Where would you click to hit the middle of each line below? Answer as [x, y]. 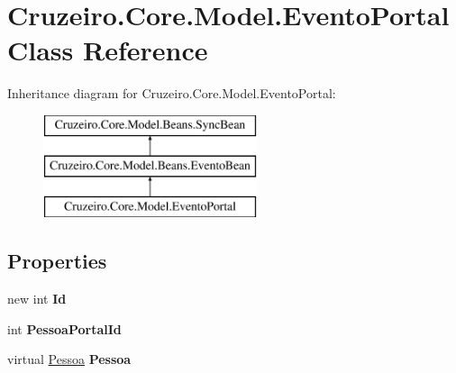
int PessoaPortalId [64, 328]
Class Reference [108, 50]
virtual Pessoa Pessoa [69, 359]
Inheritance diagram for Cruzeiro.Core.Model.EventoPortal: [172, 93]
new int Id [37, 299]
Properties [57, 261]
